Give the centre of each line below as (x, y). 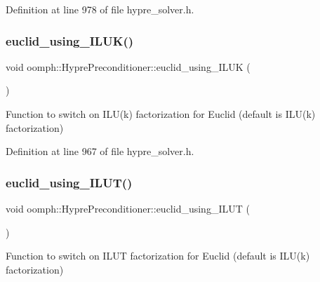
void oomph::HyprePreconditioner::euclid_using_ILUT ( (128, 208)
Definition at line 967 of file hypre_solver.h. (100, 151)
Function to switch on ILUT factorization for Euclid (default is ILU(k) (158, 256)
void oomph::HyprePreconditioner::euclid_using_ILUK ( (128, 66)
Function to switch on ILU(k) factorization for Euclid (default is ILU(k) (161, 114)
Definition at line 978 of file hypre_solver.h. (100, 9)
